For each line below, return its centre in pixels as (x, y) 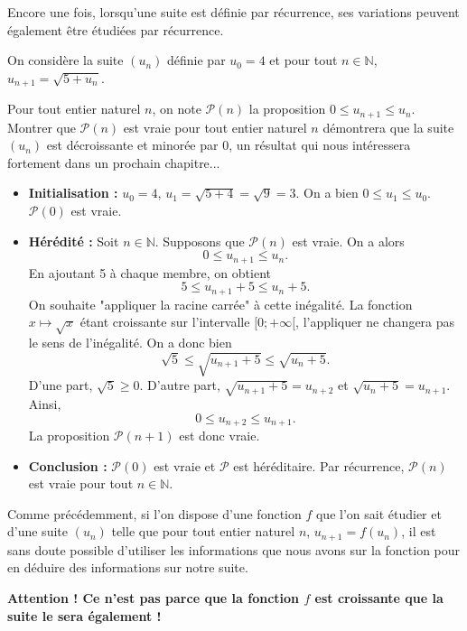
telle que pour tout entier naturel (203, 531)
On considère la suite (65, 60)
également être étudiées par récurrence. (116, 29)
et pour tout (304, 60)
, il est (419, 531)
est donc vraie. (219, 436)
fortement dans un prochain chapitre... (114, 162)
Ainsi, (45, 404)
